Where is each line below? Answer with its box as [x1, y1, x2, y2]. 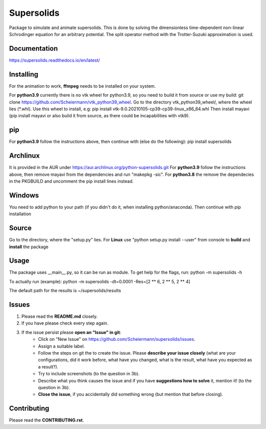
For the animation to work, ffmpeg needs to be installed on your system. [9, 83, 156, 89]
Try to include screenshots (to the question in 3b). [38, 371, 140, 377]
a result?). [38, 363, 59, 369]
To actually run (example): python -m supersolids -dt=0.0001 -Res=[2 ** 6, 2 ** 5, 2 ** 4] [9, 278, 191, 284]
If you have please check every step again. [21, 320, 108, 326]
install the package [9, 244, 49, 250]
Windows [9, 191, 39, 199]
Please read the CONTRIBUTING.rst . [9, 417, 84, 423]
